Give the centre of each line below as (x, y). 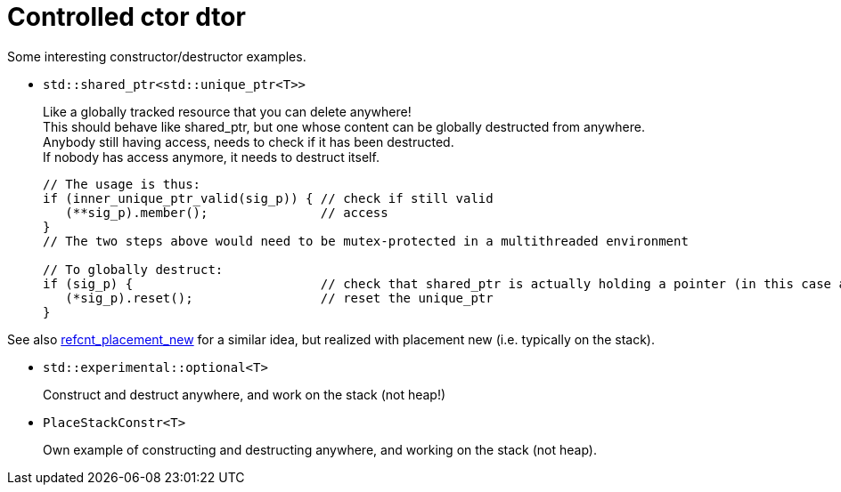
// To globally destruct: (133, 269)
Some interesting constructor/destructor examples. (157, 56)
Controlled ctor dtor (127, 17)
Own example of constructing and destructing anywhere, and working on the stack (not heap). (320, 449)
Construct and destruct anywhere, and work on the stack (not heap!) (245, 394)
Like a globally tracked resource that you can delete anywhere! (227, 111)
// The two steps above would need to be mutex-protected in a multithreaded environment (366, 241)
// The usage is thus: (122, 184)
